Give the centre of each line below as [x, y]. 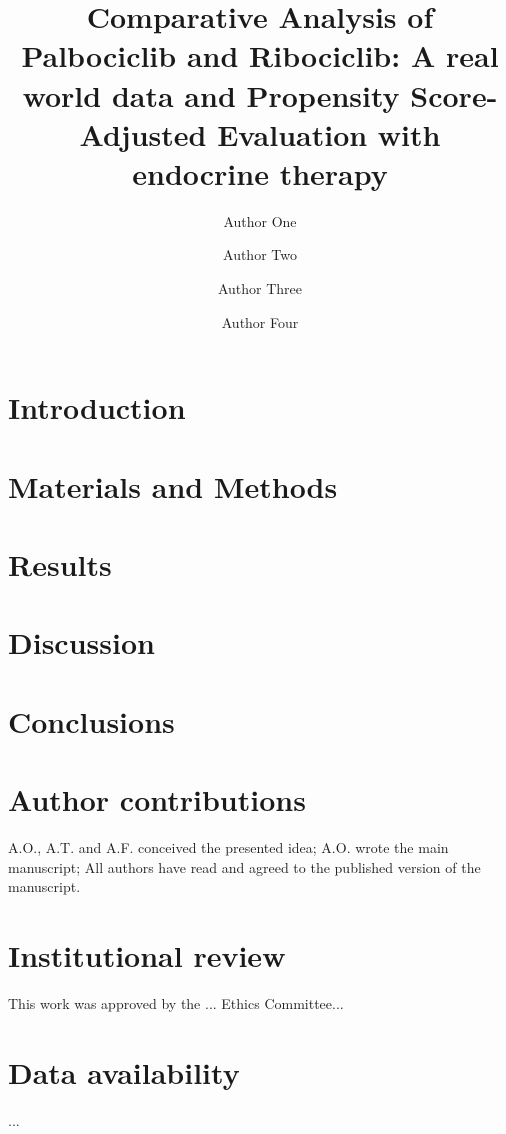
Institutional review [147, 955]
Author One [260, 220]
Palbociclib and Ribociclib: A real [260, 55]
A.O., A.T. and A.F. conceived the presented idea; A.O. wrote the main [228, 847]
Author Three [260, 288]
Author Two [260, 254]
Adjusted [143, 133]
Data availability [124, 1071]
